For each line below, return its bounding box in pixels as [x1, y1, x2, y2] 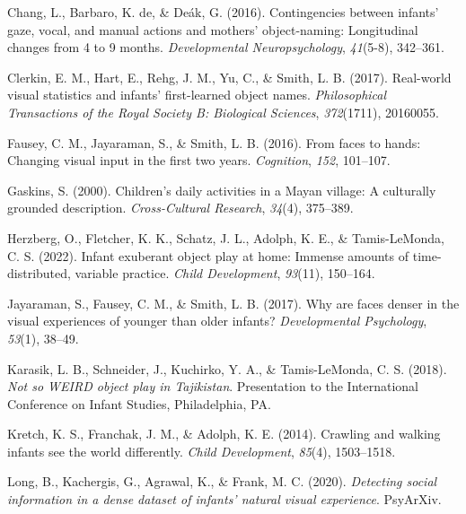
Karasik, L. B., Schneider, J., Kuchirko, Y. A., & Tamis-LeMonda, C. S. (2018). [7, 359, 447, 378]
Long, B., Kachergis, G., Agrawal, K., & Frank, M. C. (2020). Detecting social [7, 472, 437, 491]
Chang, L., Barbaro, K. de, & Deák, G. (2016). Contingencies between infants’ [7, 3, 439, 21]
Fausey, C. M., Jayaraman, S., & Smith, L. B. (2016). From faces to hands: [7, 133, 421, 152]
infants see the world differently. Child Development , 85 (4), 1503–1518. [7, 441, 396, 460]
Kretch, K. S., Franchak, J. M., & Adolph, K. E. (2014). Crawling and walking [7, 424, 441, 443]
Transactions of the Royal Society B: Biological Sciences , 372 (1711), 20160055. [7, 102, 439, 121]
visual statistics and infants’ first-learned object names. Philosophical [7, 85, 387, 104]
